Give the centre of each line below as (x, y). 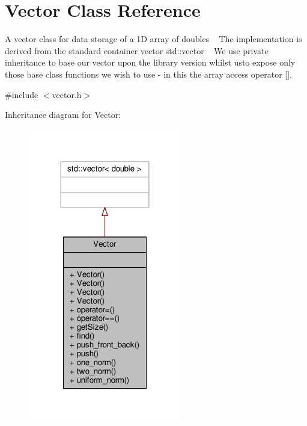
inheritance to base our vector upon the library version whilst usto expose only (150, 62)
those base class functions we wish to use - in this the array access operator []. (149, 74)
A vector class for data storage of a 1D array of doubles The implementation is (153, 39)
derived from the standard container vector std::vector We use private (137, 50)
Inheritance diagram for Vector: (63, 115)
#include (22, 94)
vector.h (67, 94)
